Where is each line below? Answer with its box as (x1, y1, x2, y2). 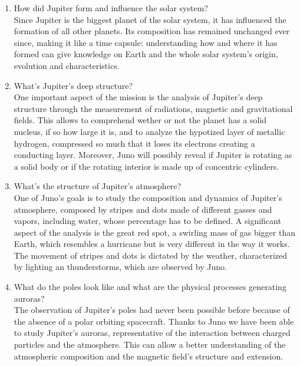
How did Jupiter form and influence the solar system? (14, 2, 208, 14)
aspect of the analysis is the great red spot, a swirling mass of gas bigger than (14, 226, 295, 238)
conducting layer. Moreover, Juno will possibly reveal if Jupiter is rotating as (14, 149, 292, 161)
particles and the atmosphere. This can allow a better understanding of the (14, 338, 286, 351)
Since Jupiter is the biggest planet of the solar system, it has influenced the (14, 13, 286, 25)
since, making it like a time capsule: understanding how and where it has (14, 36, 278, 48)
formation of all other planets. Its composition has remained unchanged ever (14, 25, 290, 37)
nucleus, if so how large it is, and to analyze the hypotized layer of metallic (14, 125, 285, 137)
